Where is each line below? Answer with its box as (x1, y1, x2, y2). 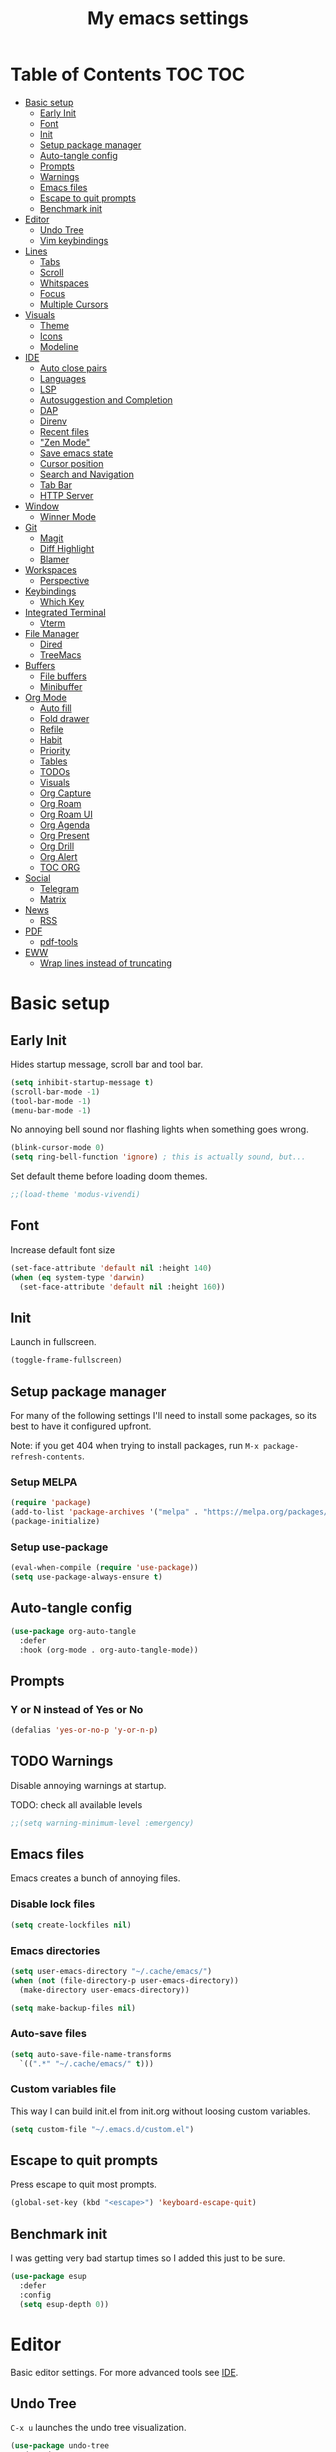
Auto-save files (10, 2027, 87, 2041)
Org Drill (39, 840, 75, 852)
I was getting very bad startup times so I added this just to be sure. (10, 2252, 286, 2264)
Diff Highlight (39, 542, 95, 554)
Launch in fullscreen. (10, 1336, 97, 1348)
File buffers (39, 670, 87, 682)
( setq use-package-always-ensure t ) (10, 1572, 163, 1582)
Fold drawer (39, 712, 90, 724)
